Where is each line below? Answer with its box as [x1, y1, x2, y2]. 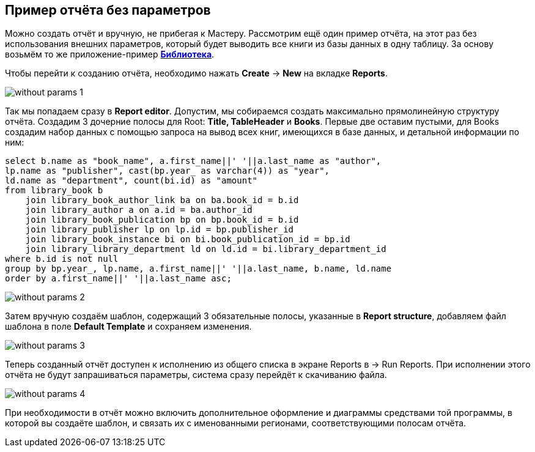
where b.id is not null [5, 254, 119, 264]
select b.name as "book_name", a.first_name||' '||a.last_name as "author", [5, 156, 382, 166]
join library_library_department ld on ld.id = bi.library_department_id [25, 244, 386, 254]
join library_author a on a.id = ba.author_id [25, 205, 253, 215]
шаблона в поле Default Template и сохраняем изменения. [5, 321, 252, 332]
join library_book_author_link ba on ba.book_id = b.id [25, 195, 299, 206]
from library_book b [5, 185, 103, 196]
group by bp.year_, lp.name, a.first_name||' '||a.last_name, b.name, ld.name [5, 264, 392, 274]
